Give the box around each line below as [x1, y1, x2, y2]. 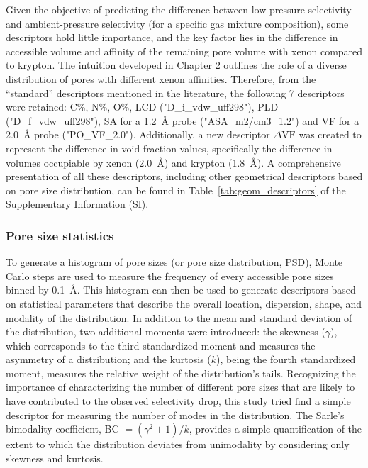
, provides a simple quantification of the [189, 421, 362, 436]
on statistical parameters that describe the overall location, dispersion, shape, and [6, 296, 362, 311]
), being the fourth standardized [216, 352, 356, 367]
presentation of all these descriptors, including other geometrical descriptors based [6, 169, 363, 184]
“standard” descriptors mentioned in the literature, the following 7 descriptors [6, 85, 345, 100]
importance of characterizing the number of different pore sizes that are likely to [6, 379, 355, 394]
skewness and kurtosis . [6, 450, 104, 465]
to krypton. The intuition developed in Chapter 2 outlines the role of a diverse [6, 57, 347, 72]
